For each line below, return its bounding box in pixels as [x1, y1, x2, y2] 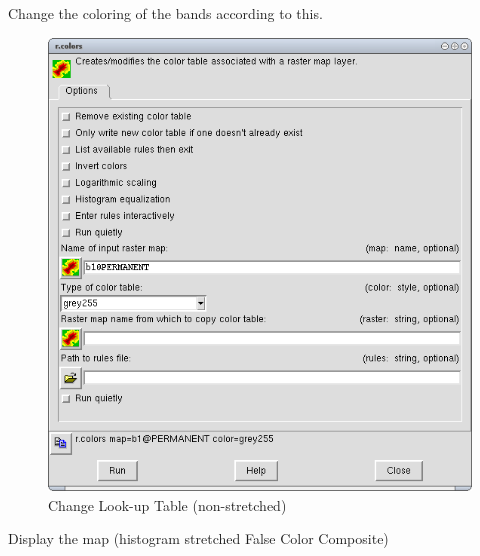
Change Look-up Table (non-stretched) [48, 494, 287, 515]
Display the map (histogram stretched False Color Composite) [8, 528, 389, 549]
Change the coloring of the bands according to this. [8, 3, 323, 23]
